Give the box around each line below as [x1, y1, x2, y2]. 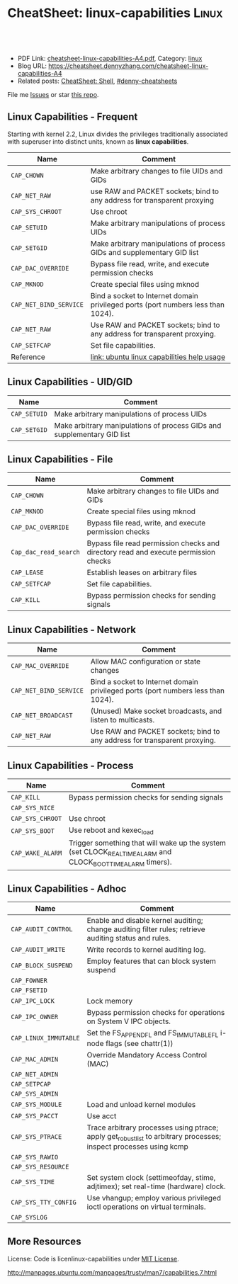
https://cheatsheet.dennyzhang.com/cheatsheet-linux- [48, 62, 209, 70]
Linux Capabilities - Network [7, 623, 137, 635]
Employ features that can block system [86, 956, 216, 966]
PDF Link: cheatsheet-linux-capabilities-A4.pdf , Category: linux [17, 54, 203, 62]
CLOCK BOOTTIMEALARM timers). [68, 857, 172, 868]
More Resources [7, 1236, 81, 1248]
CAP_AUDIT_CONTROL [11, 926, 73, 933]
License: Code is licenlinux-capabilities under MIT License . [7, 1254, 179, 1263]
